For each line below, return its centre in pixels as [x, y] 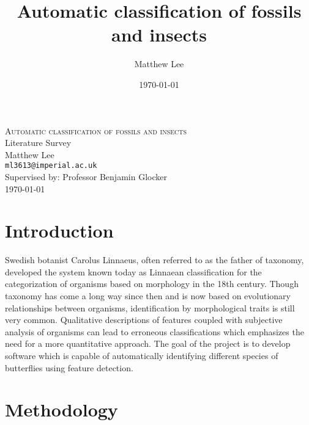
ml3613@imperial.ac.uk [51, 166]
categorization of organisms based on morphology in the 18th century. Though [152, 284]
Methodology [61, 409]
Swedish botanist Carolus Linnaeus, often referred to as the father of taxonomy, [154, 260]
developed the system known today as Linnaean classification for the [133, 271]
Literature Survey [38, 143]
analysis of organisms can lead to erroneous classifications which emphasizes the [154, 331]
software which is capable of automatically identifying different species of [142, 355]
